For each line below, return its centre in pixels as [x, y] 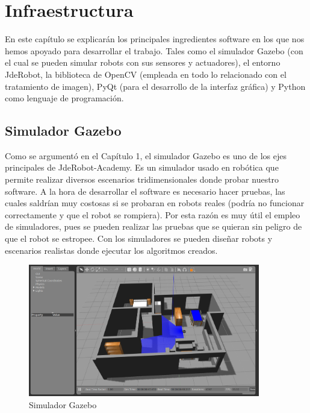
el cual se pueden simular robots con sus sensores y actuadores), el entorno [143, 62]
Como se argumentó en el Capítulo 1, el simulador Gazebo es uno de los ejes [146, 155]
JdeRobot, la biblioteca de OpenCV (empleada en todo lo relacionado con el [146, 74]
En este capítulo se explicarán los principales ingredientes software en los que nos [155, 39]
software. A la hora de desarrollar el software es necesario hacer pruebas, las [145, 191]
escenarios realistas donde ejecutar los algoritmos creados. [111, 250]
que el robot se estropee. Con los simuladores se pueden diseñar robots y [139, 238]
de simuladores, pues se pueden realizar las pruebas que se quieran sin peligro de [153, 226]
